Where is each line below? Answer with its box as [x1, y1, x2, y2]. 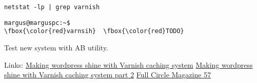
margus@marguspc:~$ [4, 19, 70, 26]
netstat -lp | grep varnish [4, 4, 100, 11]
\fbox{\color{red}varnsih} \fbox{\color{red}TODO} [4, 27, 184, 35]
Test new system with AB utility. [4, 42, 109, 52]
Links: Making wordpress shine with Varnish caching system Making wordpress [4, 59, 253, 70]
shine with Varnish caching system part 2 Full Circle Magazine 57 [4, 69, 211, 80]
